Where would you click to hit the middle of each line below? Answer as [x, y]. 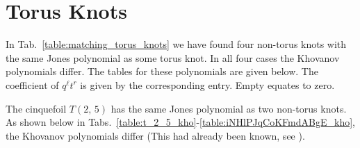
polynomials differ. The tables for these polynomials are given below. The [162, 71]
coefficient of [32, 84]
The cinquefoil [36, 108]
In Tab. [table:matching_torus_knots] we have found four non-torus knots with [176, 44]
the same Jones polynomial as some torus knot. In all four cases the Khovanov [173, 57]
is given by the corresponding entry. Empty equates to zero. [207, 84]
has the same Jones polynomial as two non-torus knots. [229, 108]
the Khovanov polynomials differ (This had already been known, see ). [155, 135]
